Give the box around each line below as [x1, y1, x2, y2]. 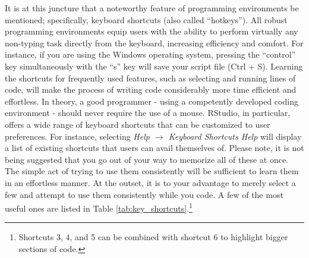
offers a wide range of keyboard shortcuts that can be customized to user [5, 118, 270, 130]
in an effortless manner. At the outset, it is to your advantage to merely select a [5, 176, 296, 188]
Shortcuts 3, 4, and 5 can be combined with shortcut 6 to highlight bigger [18, 231, 288, 243]
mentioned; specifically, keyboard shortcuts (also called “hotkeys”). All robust [5, 13, 288, 26]
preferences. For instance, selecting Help [5, 130, 150, 142]
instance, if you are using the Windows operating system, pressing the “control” [5, 48, 296, 61]
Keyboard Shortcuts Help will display [168, 130, 302, 142]
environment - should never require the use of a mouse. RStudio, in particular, [5, 106, 291, 119]
